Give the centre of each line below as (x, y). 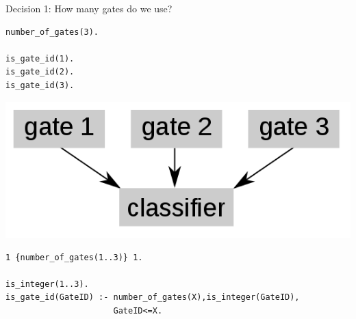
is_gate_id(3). (40, 85)
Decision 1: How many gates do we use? (89, 8)
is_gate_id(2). (40, 72)
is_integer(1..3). (47, 284)
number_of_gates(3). (52, 32)
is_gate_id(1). (40, 58)
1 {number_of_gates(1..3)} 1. (74, 257)
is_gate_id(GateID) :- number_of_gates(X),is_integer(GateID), (153, 297)
